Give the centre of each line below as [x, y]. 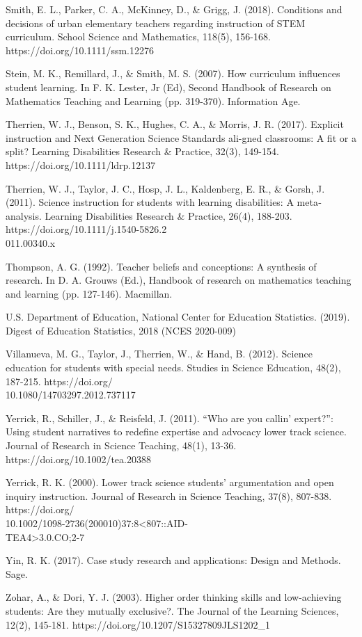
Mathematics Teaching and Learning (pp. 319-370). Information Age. [153, 100]
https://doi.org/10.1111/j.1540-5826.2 [86, 229]
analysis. [24, 215]
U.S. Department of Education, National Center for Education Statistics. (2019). [178, 317]
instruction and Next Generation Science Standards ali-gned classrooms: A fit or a [181, 137]
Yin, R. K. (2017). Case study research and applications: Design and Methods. [173, 560]
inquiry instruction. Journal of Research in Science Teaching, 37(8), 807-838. [169, 495]
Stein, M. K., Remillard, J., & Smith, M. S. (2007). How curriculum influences [173, 73]
